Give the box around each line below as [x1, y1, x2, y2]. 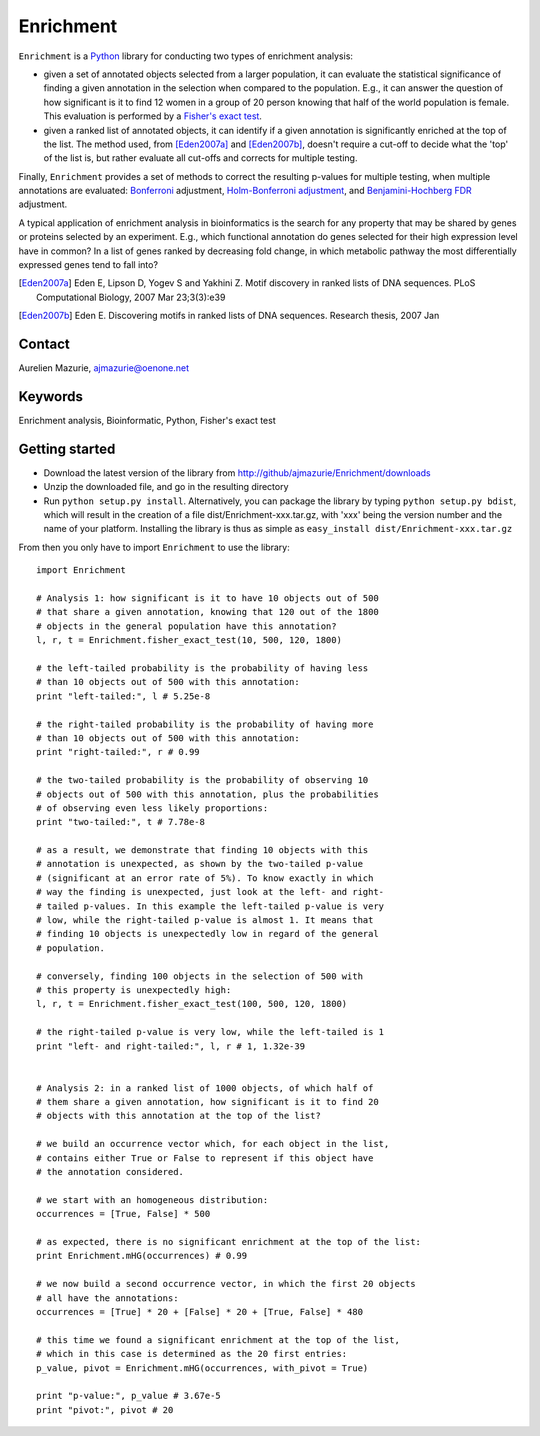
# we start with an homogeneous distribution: [36, 1194, 269, 1205]
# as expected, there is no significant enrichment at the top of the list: [36, 1236, 422, 1247]
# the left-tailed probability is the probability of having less [36, 662, 369, 674]
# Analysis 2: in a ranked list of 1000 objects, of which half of [36, 1082, 374, 1094]
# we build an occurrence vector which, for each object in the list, [36, 1138, 390, 1150]
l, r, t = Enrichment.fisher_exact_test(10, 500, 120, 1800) [36, 635, 342, 646]
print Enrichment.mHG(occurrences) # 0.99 [36, 1250, 248, 1262]
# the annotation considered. [36, 1166, 185, 1178]
